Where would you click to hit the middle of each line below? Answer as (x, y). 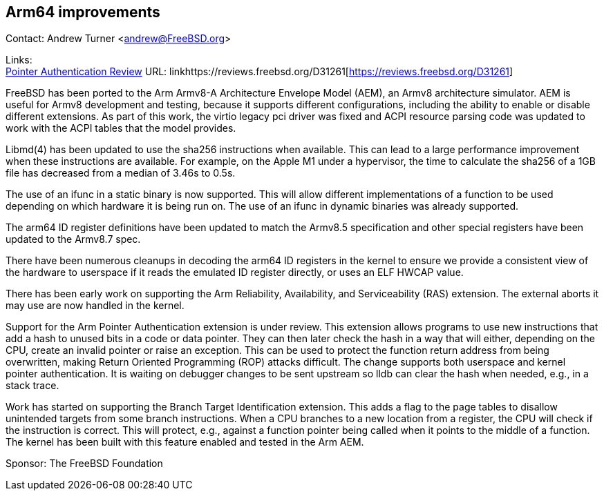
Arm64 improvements (83, 12)
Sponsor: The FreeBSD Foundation (84, 464)
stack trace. (32, 386)
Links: (19, 60)
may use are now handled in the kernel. (95, 306)
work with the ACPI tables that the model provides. (121, 128)
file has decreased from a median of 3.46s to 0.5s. (121, 173)
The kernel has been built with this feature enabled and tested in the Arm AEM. (185, 442)
